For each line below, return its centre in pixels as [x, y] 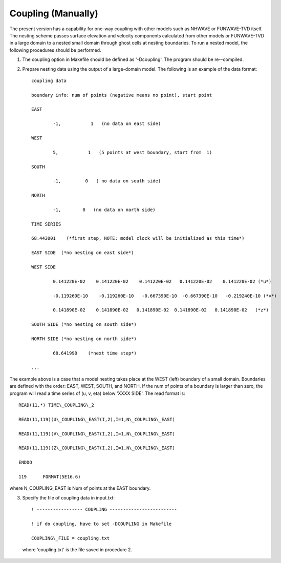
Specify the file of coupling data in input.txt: [69, 497]
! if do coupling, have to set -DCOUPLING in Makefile [102, 524]
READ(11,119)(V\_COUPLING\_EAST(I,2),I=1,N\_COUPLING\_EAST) [97, 434]
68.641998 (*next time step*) [95, 353]
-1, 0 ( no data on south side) [107, 181]
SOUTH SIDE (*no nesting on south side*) [84, 325]
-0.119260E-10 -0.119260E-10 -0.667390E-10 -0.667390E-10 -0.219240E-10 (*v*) [165, 296]
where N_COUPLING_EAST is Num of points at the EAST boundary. [80, 488]
